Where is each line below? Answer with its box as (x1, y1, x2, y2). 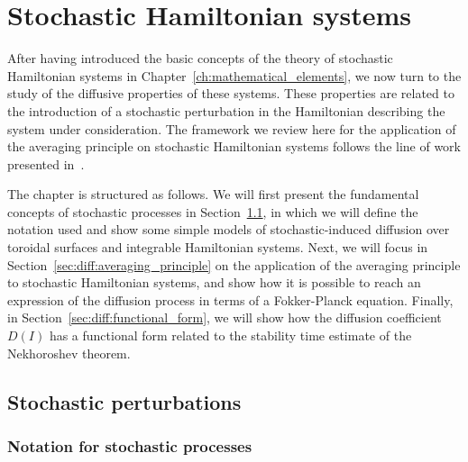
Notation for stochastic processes (7, 434, 252, 457)
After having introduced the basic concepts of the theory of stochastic (7, 49, 393, 68)
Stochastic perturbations (7, 387, 242, 415)
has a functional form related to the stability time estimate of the (49, 326, 412, 345)
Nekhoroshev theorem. (7, 343, 131, 362)
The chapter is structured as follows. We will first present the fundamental (7, 185, 419, 204)
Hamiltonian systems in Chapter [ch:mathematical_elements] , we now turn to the (7, 66, 462, 85)
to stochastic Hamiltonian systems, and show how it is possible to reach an (7, 273, 421, 292)
